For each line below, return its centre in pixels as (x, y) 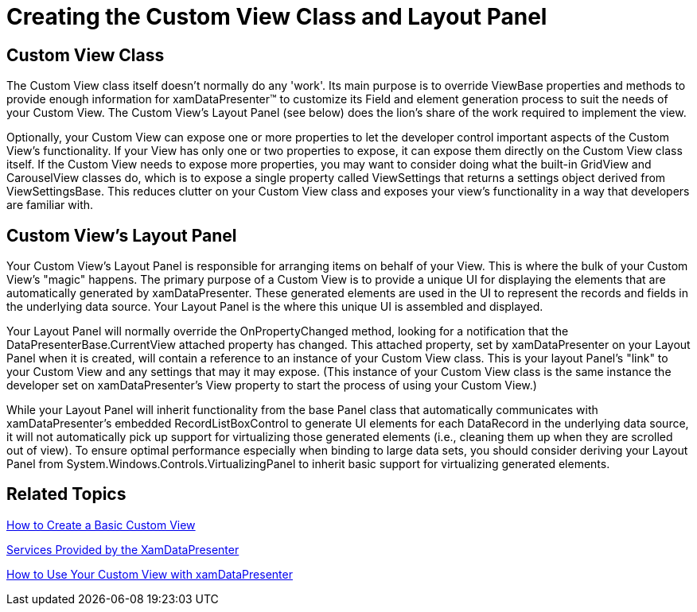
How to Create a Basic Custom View (101, 525)
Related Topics (66, 494)
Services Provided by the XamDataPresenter (123, 549)
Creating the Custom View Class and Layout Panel (277, 17)
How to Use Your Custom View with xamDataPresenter (150, 574)
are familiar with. (50, 205)
